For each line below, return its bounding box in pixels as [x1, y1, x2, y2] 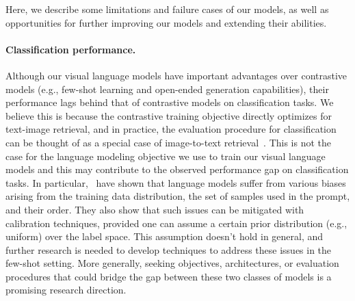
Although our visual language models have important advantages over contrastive [5, 68, 347, 82]
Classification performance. [5, 42, 136, 56]
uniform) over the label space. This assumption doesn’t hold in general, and [5, 229, 324, 244]
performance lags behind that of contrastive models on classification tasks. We [5, 95, 334, 109]
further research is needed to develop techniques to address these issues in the [5, 242, 332, 257]
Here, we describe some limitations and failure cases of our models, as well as [5, 2, 329, 16]
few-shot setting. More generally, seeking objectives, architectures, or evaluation [5, 256, 339, 270]
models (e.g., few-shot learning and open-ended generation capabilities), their [5, 81, 329, 96]
